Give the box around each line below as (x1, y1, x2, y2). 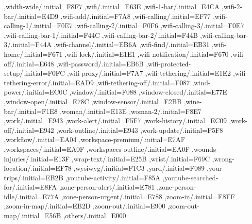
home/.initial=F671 (4, 48, 63, 59)
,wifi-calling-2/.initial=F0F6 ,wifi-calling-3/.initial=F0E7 (75, 20, 244, 31)
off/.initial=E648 (4, 58, 54, 68)
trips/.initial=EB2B (4, 172, 64, 182)
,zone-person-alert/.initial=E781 (59, 182, 155, 192)
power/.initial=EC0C (4, 87, 67, 97)
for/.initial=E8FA (4, 182, 57, 192)
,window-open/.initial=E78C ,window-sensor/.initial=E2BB (4, 96, 182, 106)
